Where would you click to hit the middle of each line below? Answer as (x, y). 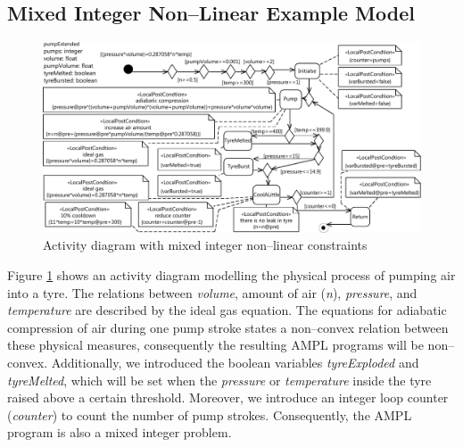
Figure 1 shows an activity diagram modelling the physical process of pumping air (231, 275)
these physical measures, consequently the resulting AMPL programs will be (215, 345)
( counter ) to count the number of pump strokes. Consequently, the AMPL (210, 414)
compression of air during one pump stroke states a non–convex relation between (228, 327)
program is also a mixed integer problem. (120, 432)
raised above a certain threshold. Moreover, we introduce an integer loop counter (228, 397)
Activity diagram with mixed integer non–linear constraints (205, 245)
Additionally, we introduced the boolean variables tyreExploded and (235, 363)
